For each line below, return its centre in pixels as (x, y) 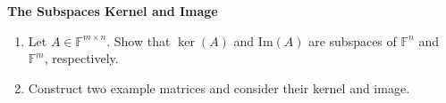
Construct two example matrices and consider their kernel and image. (219, 87)
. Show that (139, 40)
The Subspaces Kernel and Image (113, 11)
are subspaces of (353, 40)
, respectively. (81, 58)
